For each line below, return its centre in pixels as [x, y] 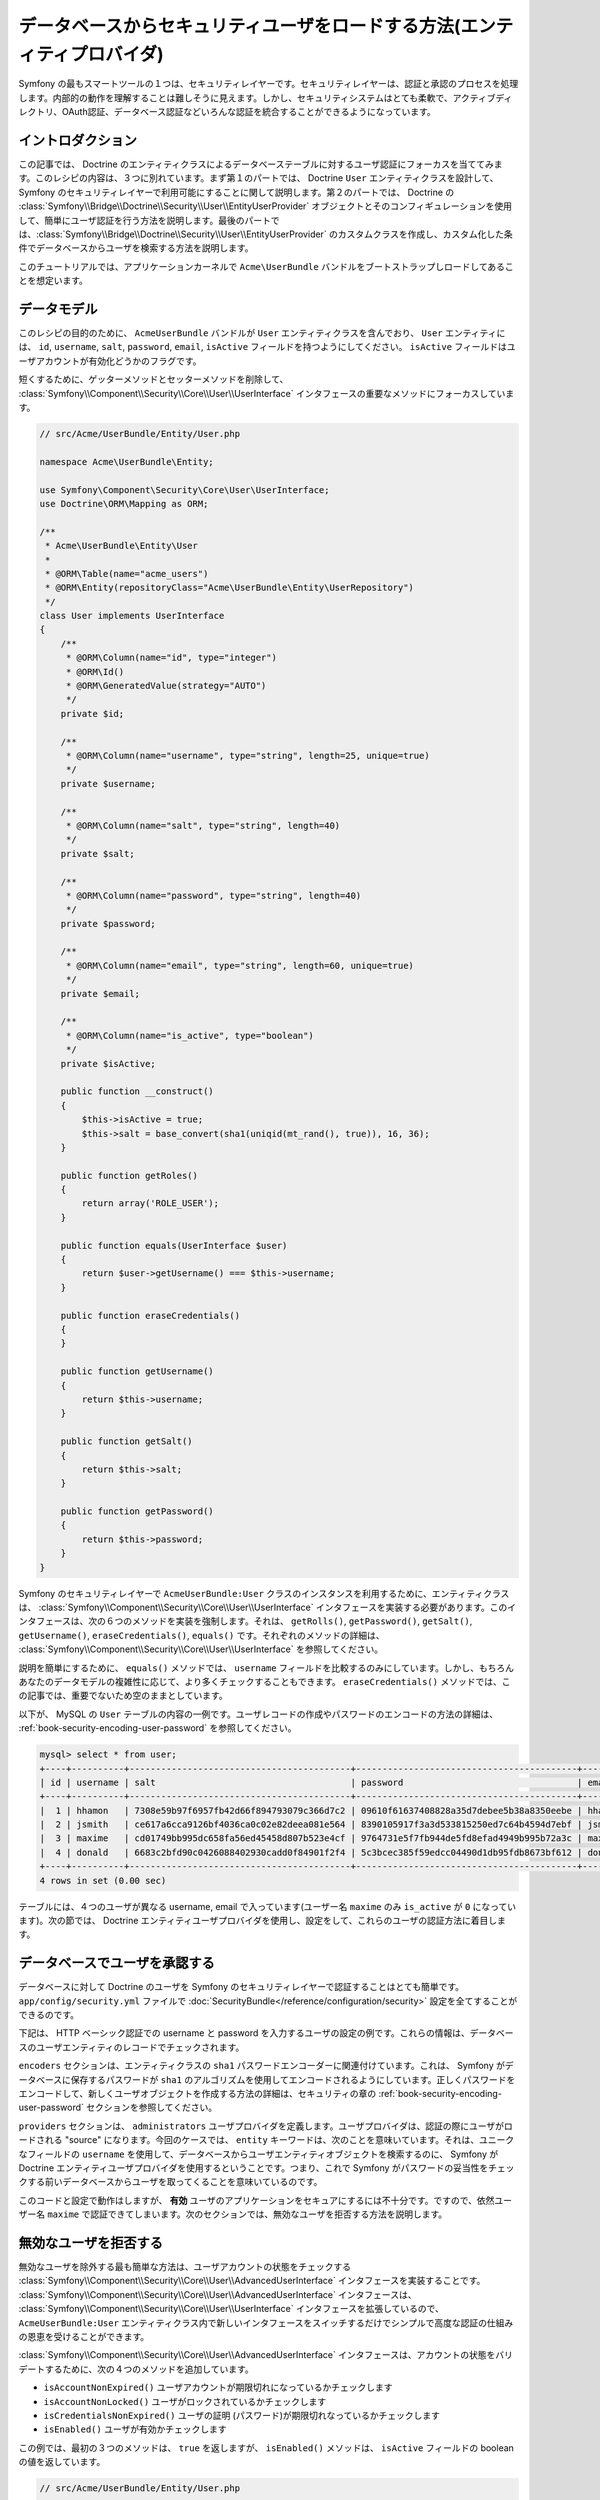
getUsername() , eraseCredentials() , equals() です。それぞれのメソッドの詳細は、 [201, 1635]
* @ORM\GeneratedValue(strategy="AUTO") [166, 686]
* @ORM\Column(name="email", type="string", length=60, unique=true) [240, 965]
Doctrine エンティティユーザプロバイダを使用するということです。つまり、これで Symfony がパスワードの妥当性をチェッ [266, 2168]
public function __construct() [137, 1091]
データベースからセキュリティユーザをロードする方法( [239, 26]
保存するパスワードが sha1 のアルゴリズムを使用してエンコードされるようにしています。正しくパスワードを [293, 2079]
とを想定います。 [53, 281]
